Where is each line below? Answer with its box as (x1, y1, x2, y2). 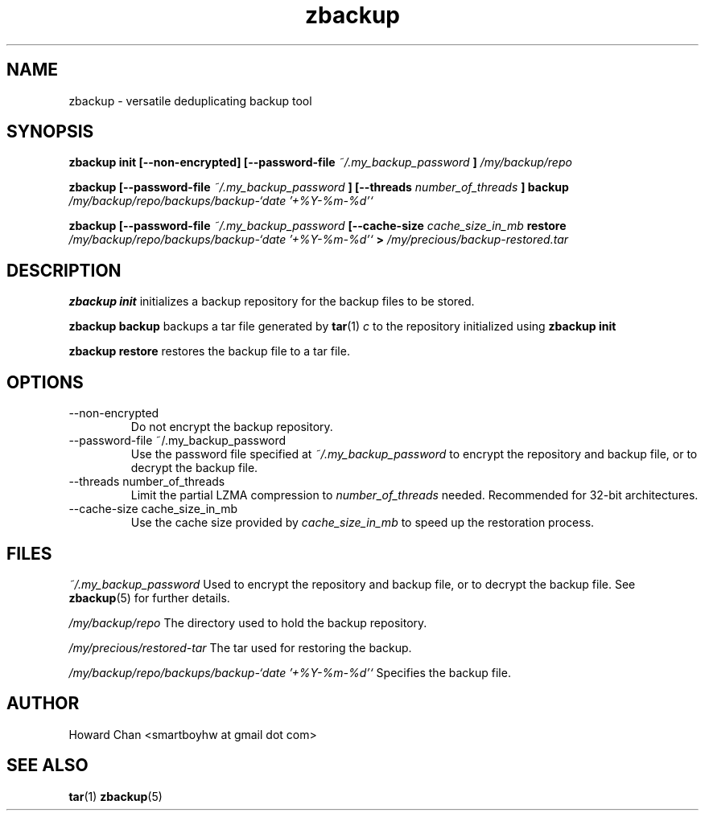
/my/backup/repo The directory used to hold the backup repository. (68, 615, 427, 630)
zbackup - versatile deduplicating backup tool (68, 93, 312, 108)
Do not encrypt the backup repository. (130, 420, 333, 434)
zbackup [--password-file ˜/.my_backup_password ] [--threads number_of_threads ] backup (68, 180, 569, 195)
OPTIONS (6, 372, 84, 392)
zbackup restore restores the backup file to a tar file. (68, 344, 350, 359)
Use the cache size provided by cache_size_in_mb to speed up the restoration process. (130, 515, 595, 530)
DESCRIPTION (6, 260, 122, 281)
